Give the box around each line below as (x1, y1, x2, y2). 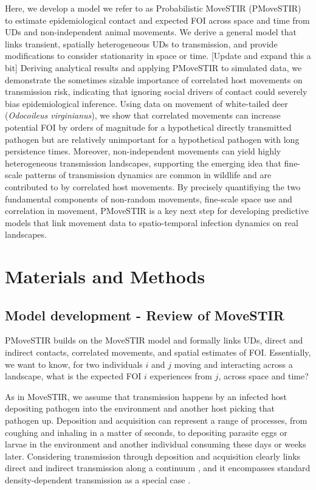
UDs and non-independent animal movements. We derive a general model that (5, 26, 297, 38)
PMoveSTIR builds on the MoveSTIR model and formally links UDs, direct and (5, 334, 303, 347)
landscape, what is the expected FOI (5, 370, 142, 382)
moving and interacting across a (174, 357, 293, 370)
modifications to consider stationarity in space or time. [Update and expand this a (5, 49, 311, 62)
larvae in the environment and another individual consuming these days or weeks (5, 438, 306, 450)
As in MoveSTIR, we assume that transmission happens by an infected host (5, 390, 287, 402)
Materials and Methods (5, 264, 205, 289)
